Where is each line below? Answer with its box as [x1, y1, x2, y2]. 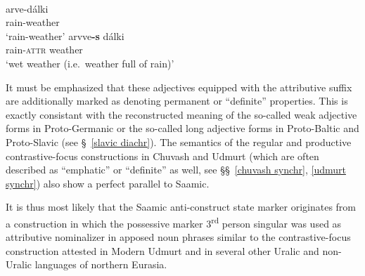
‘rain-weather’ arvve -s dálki [6, 28, 124, 43]
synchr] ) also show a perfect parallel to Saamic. [6, 176, 210, 190]
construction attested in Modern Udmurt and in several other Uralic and [6, 243, 319, 258]
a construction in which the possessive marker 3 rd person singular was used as [6, 213, 342, 230]
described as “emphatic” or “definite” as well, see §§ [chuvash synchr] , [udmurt [6, 162, 346, 177]
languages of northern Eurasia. [34, 257, 167, 272]
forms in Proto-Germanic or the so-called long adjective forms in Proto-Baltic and [6, 121, 359, 136]
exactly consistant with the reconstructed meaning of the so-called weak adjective [6, 107, 357, 121]
